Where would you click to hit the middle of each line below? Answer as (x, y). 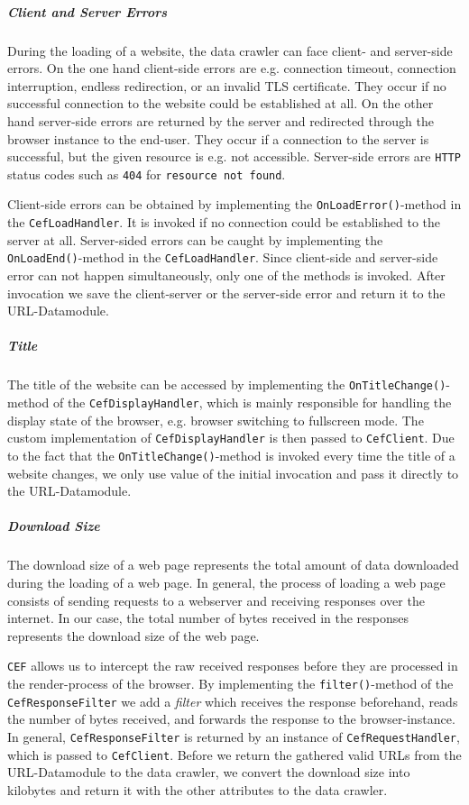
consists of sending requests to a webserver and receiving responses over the (216, 600)
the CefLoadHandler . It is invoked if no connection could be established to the (224, 222)
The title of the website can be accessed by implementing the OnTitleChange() (227, 384)
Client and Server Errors (87, 11)
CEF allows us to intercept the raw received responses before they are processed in (233, 666)
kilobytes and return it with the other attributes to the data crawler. (198, 789)
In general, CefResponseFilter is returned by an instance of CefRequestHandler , (234, 736)
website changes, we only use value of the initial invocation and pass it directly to (233, 473)
